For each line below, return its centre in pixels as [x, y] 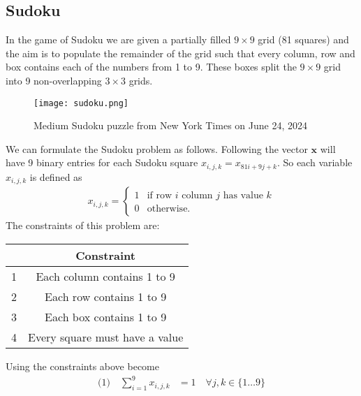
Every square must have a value [106, 337]
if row [160, 196]
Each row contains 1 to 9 [106, 296]
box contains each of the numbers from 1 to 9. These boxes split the [151, 67]
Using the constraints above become [82, 366]
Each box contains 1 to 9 [106, 316]
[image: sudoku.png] [81, 103]
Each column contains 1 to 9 [105, 276]
